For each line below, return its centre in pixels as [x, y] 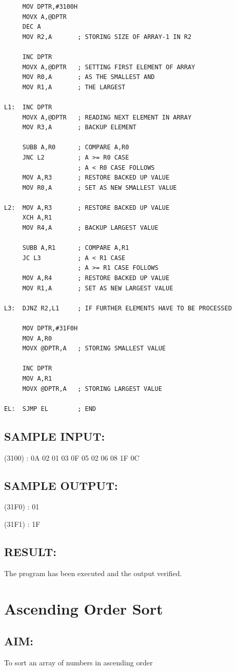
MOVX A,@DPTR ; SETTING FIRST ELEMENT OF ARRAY [109, 67]
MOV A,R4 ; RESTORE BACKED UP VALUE [96, 278]
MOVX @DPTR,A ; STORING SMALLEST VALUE [94, 349]
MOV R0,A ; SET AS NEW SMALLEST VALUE [100, 188]
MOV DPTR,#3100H [50, 7]
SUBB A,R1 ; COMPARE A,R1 [76, 248]
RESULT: [31, 551]
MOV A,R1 [37, 378]
